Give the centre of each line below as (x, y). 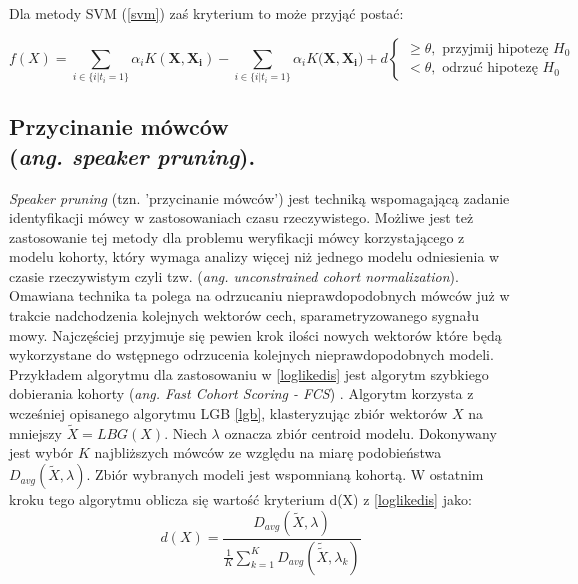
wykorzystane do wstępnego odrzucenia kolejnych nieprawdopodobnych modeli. (251, 354)
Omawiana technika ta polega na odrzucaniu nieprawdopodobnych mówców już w (259, 295)
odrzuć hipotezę (490, 68)
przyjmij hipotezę (495, 48)
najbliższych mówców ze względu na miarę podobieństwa (268, 452)
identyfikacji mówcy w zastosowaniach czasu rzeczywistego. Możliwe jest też (241, 217)
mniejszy (35, 432)
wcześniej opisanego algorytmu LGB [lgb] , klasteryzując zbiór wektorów (228, 413)
